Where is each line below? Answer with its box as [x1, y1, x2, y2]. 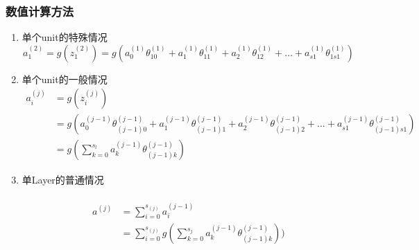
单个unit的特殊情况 [22, 30, 108, 44]
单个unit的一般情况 [22, 71, 108, 86]
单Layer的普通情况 [22, 172, 104, 186]
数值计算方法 [6, 2, 74, 19]
